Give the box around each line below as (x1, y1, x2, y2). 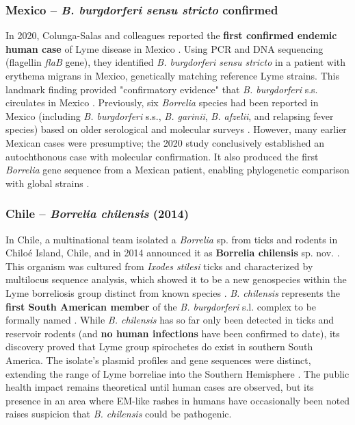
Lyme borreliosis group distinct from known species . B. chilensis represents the (5, 285, 340, 300)
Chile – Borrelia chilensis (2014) (5, 205, 189, 222)
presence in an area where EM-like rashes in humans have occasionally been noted (5, 393, 350, 407)
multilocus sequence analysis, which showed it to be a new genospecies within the (5, 272, 347, 287)
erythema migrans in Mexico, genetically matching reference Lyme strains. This (5, 69, 339, 82)
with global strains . (5, 175, 90, 190)
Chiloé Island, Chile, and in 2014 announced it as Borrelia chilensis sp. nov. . (5, 245, 340, 260)
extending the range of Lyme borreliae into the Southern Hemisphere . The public (5, 366, 350, 380)
